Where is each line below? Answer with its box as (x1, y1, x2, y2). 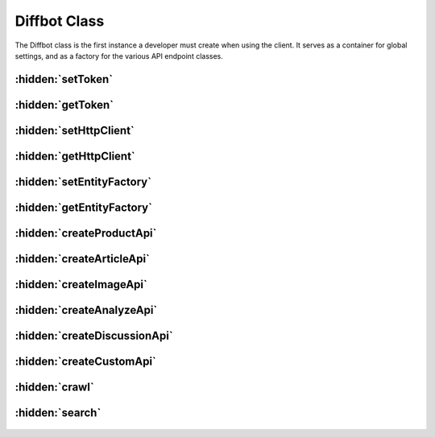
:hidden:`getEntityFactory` (14, 200, 153, 214)
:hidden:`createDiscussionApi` (14, 328, 173, 342)
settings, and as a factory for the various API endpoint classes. (14, 51, 223, 60)
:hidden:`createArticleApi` (14, 252, 151, 266)
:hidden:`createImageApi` (14, 278, 148, 291)
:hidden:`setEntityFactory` (14, 175, 152, 188)
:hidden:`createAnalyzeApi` (14, 303, 158, 317)
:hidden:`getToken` (14, 97, 114, 112)
